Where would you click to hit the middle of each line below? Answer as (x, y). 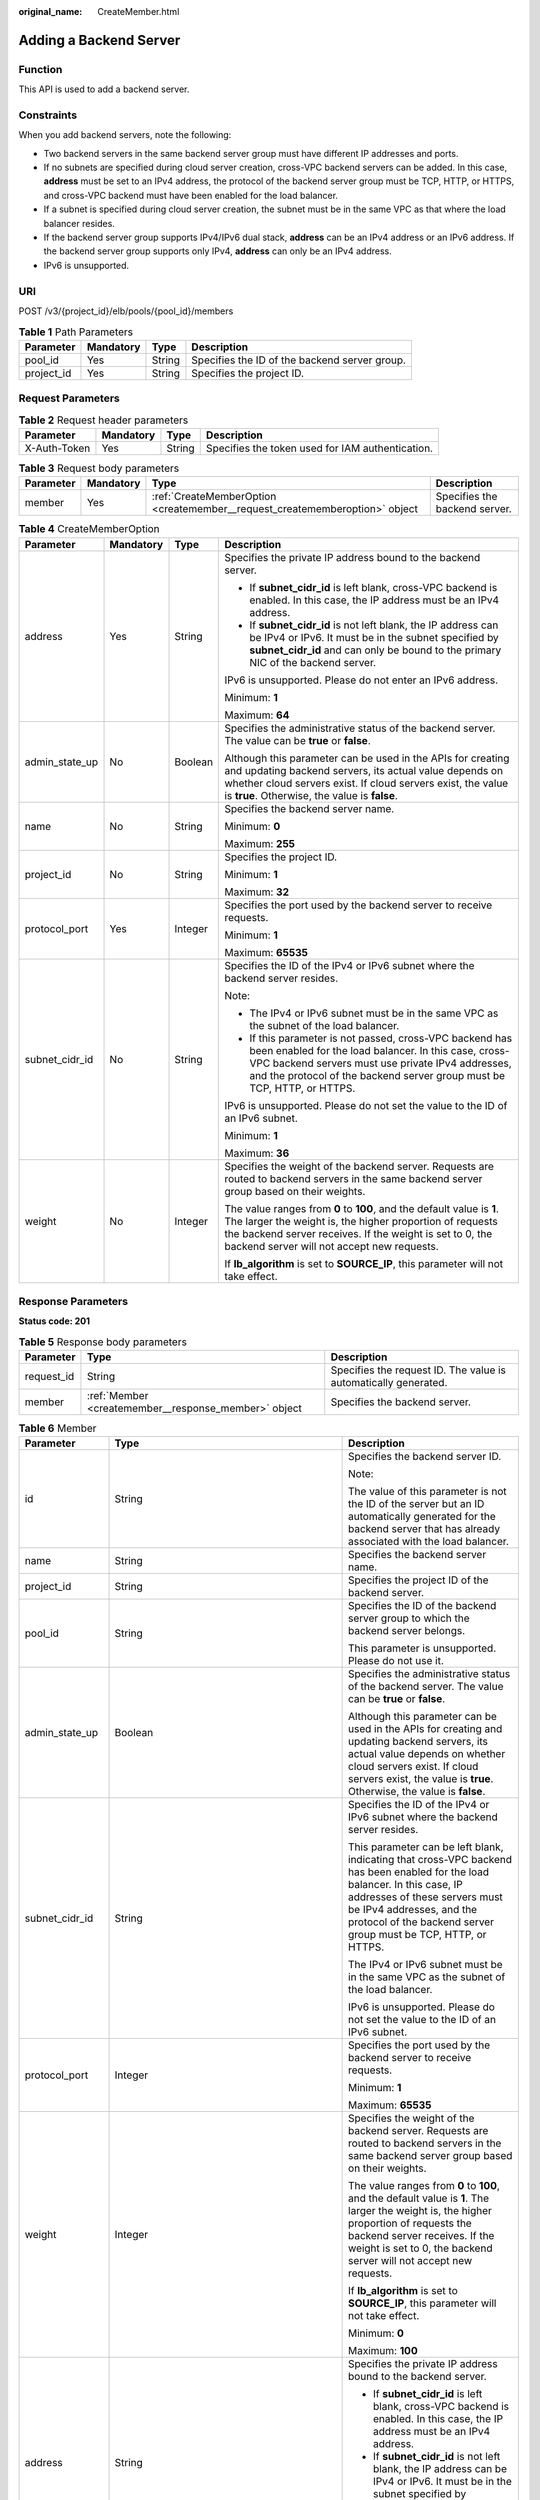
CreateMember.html (138, 11)
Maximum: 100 (383, 2351)
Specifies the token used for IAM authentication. (319, 448)
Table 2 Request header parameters (103, 420)
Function (40, 69)
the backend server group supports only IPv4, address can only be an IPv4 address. (217, 251)
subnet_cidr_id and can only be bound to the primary (375, 650)
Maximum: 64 (257, 715)
